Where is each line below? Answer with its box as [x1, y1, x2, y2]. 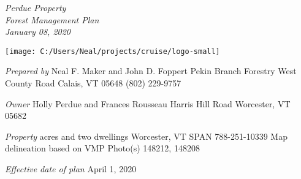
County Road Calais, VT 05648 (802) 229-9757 [5, 77, 181, 89]
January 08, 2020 [5, 25, 71, 38]
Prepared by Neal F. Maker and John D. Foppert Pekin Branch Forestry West [5, 64, 297, 77]
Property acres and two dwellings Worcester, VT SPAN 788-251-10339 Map [5, 129, 288, 142]
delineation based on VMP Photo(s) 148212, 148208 [5, 142, 200, 154]
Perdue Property [5, 1, 66, 13]
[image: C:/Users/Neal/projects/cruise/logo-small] [5, 47, 220, 56]
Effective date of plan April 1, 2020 [5, 162, 137, 175]
